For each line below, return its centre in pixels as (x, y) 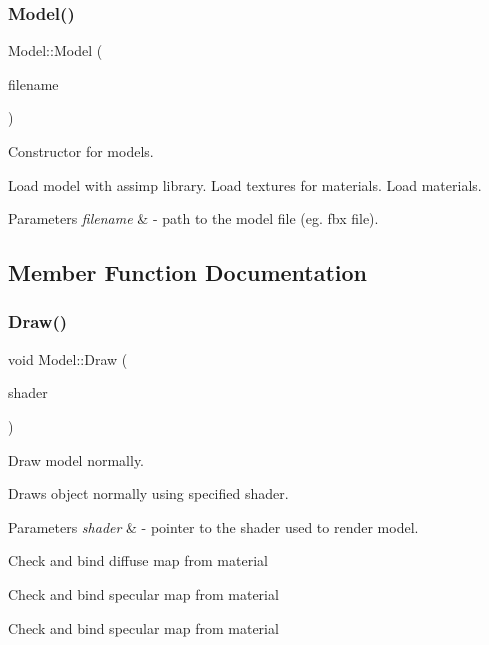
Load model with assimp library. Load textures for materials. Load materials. (245, 184)
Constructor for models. (81, 151)
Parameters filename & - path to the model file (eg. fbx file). (193, 218)
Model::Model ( (55, 50)
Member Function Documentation (188, 272)
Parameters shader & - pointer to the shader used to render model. (213, 526)
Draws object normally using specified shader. (148, 493)
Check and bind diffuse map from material (138, 560)
